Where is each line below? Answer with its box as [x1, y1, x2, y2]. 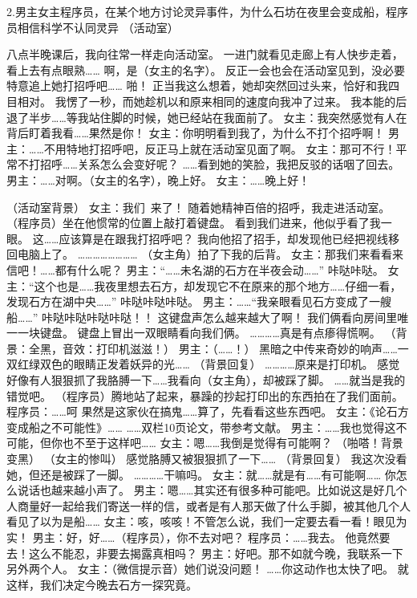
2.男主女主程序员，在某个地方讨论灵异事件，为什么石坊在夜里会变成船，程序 [6, 3, 408, 19]
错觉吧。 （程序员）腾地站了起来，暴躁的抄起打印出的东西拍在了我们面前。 [6, 387, 403, 404]
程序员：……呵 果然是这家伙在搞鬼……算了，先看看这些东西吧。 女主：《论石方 [6, 403, 409, 420]
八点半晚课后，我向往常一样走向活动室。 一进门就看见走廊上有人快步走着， [6, 46, 403, 63]
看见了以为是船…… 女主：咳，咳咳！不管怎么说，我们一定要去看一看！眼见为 [6, 513, 407, 530]
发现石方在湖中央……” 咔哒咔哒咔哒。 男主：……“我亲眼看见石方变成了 [6, 293, 370, 310]
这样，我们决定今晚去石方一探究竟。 [6, 576, 197, 592]
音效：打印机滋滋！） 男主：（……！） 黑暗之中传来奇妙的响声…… [62, 340, 398, 356]
